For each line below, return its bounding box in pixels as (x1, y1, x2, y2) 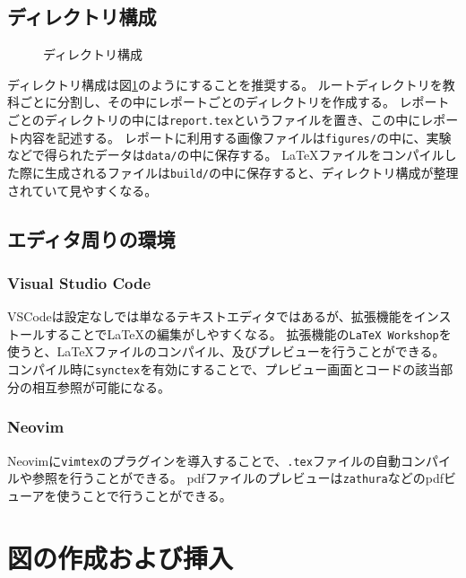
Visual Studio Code (7, 271, 151, 293)
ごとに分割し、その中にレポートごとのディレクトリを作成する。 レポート (19, 92, 450, 111)
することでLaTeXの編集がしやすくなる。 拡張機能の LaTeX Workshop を (44, 324, 452, 343)
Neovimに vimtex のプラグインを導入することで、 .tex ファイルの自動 (7, 451, 401, 469)
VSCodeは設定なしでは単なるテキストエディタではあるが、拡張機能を (7, 307, 414, 326)
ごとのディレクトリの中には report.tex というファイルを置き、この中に (7, 109, 421, 128)
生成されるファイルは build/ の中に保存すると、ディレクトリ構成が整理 (44, 162, 459, 181)
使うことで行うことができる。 (56, 486, 232, 504)
